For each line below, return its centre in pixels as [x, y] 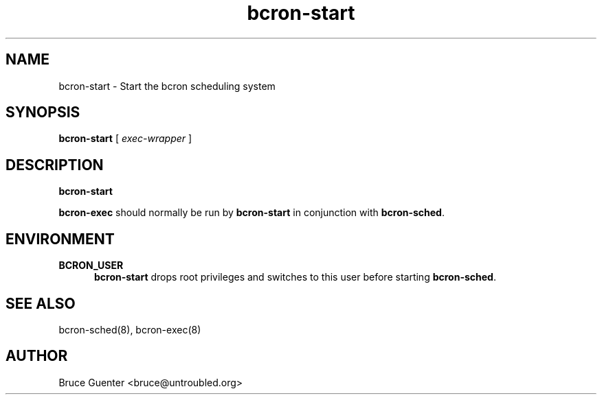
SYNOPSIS [43, 113]
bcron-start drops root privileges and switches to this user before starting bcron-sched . [295, 277]
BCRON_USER [91, 266]
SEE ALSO [41, 303]
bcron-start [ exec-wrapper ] [125, 139]
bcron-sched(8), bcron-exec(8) [130, 329]
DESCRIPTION [55, 165]
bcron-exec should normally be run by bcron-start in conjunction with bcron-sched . [252, 213]
